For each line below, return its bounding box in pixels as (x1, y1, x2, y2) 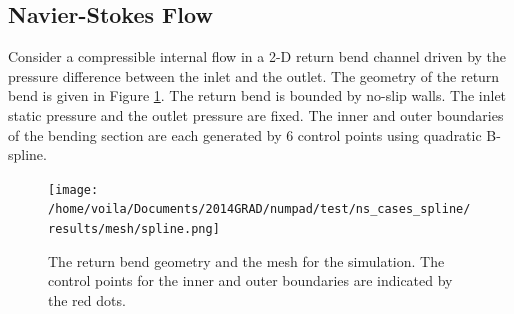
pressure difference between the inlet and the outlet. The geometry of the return (8, 65, 500, 86)
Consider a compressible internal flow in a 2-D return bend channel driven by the (8, 46, 507, 67)
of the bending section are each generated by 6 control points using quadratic (8, 124, 482, 145)
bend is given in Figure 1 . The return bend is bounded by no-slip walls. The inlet (8, 85, 507, 106)
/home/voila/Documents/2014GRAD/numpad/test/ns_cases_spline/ (48, 202, 471, 217)
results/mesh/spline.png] (48, 222, 220, 237)
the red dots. (48, 289, 126, 310)
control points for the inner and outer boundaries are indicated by (48, 270, 453, 291)
